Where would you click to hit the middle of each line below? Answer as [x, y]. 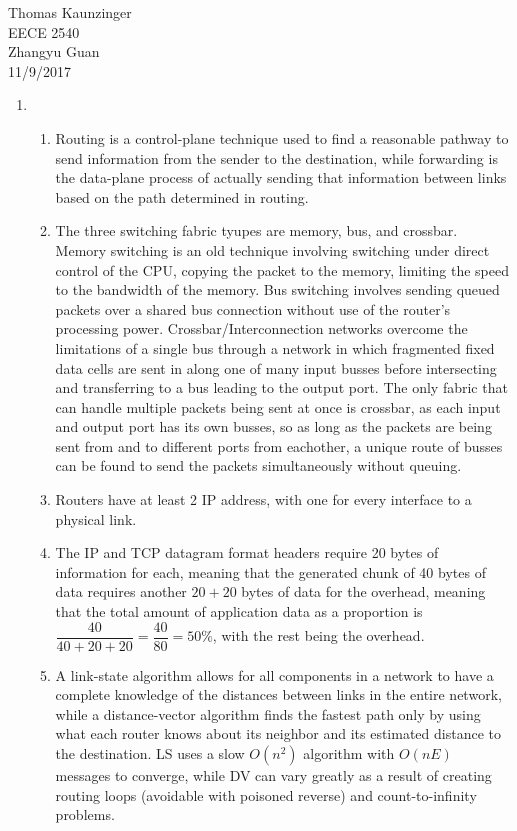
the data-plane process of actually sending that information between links [281, 177]
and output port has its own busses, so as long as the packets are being [273, 426]
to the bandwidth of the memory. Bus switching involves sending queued [277, 289]
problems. [85, 814]
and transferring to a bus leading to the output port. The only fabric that [281, 387]
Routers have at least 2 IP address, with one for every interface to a [263, 499]
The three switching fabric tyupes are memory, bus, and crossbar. [256, 230]
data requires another [121, 591]
